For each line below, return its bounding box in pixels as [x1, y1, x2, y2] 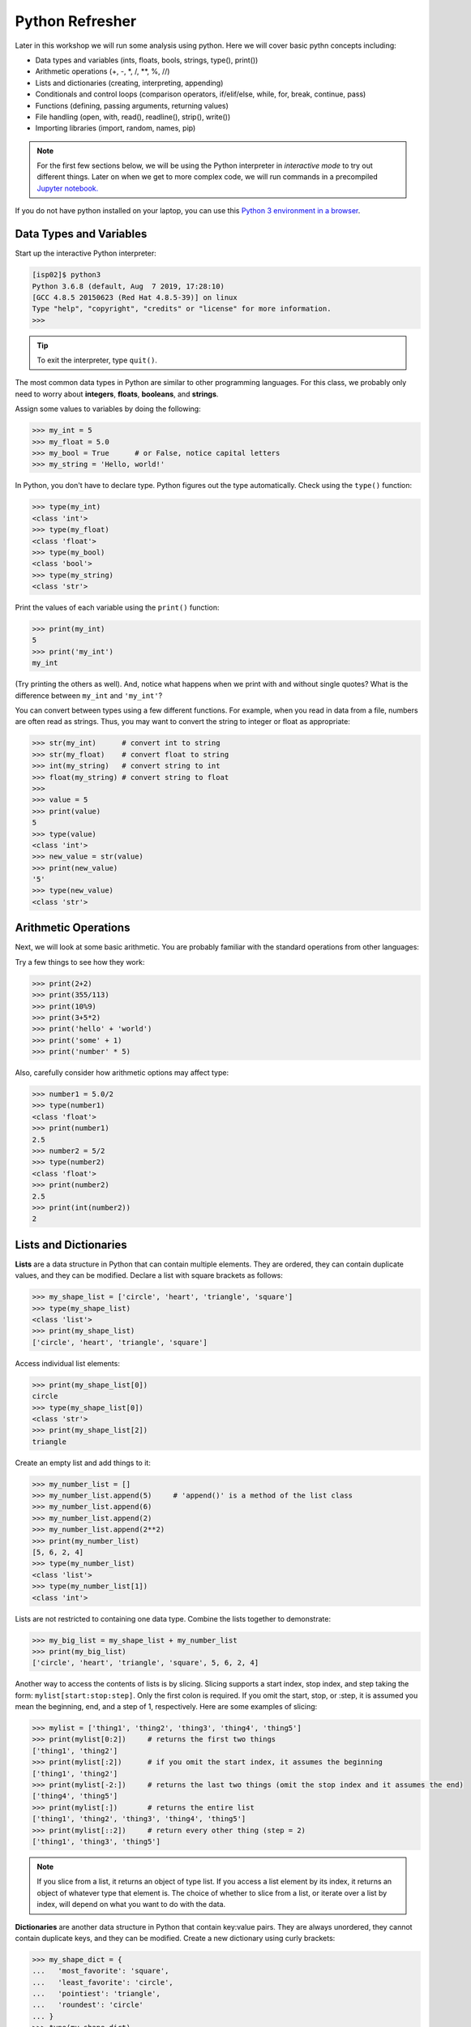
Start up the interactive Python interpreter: [15, 248, 157, 259]
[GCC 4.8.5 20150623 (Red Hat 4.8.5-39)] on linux [32, 293, 238, 302]
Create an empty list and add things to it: [15, 1458, 152, 1468]
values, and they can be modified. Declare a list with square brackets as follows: [15, 1271, 284, 1280]
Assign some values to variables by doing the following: [15, 404, 202, 414]
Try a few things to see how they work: [15, 957, 145, 966]
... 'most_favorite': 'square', [32, 1966, 169, 1976]
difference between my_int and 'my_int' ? [15, 690, 163, 701]
